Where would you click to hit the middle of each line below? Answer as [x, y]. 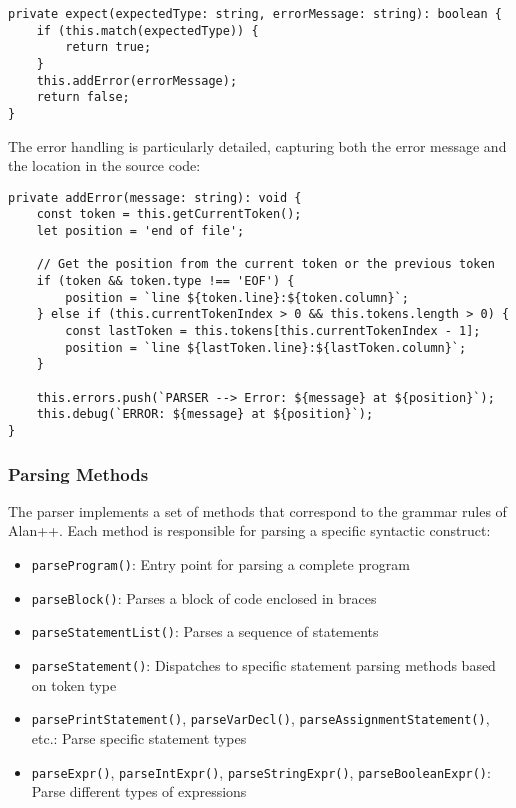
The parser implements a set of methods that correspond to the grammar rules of [257, 510]
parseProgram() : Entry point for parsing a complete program [220, 564]
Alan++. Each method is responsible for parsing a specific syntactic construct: [249, 530]
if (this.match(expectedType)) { [147, 30]
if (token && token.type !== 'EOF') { [165, 281]
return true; [108, 47]
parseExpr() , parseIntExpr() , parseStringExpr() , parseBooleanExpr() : [261, 771]
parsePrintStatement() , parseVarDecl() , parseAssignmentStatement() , [260, 718]
